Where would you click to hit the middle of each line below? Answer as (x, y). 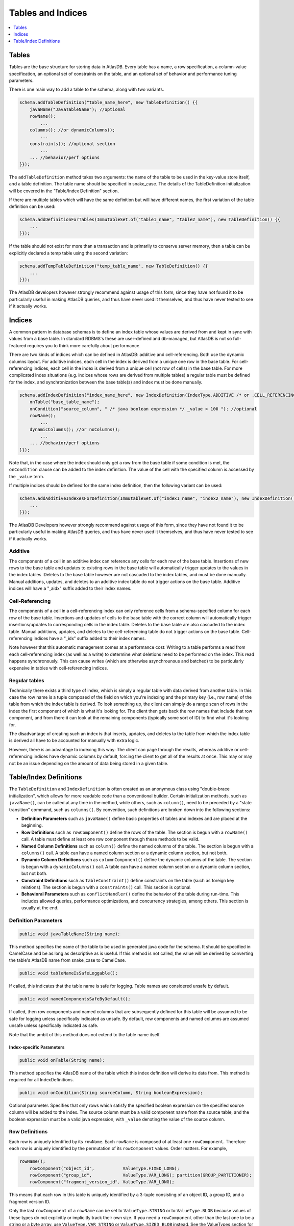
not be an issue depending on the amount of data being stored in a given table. (89, 763)
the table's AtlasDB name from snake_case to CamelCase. (68, 960)
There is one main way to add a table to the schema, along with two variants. (86, 89)
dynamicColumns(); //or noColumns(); (75, 429)
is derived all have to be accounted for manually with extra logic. (74, 741)
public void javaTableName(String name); (70, 934)
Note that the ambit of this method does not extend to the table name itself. (85, 1034)
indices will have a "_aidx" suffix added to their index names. (70, 588)
